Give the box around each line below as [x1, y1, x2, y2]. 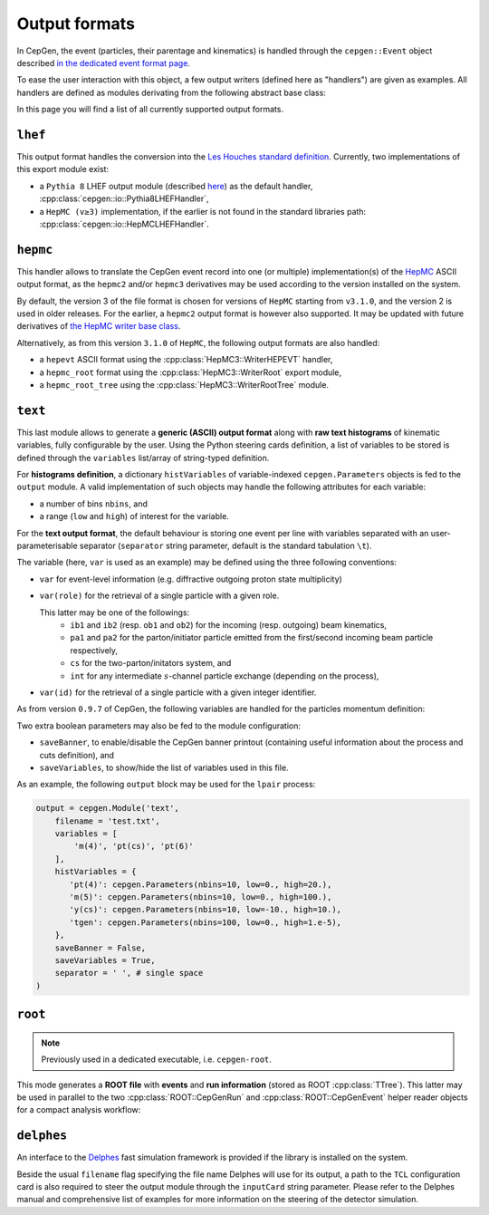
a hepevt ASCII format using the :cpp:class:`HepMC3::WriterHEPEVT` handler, [39, 354, 333, 365]
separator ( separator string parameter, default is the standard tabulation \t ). [79, 540, 372, 552]
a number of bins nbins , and [39, 498, 149, 509]
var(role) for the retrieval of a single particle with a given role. [39, 590, 280, 602]
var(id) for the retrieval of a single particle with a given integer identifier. [39, 687, 317, 698]
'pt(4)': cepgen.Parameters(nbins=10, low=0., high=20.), [69, 879, 332, 890]
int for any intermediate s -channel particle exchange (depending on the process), [70, 670, 379, 681]
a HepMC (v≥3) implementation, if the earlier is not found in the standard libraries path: [39, 206, 367, 217]
